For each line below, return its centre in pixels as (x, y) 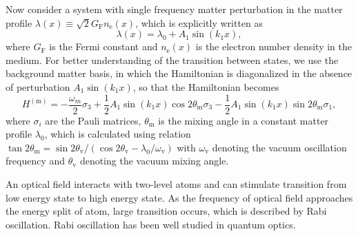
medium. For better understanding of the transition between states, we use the (172, 60)
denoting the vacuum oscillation (279, 147)
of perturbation (38, 86)
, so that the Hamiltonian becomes (206, 86)
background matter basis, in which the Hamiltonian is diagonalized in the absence (179, 73)
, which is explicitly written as (199, 22)
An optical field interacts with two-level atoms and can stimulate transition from (176, 184)
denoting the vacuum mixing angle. (154, 161)
